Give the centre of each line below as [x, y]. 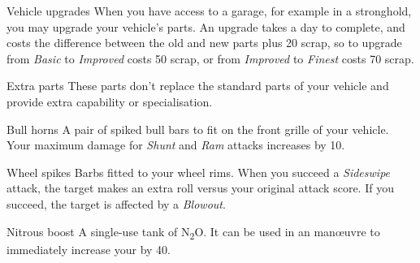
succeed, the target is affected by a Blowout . [116, 203]
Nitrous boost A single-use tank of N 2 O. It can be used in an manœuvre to [193, 232]
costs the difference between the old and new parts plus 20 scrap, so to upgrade [204, 43]
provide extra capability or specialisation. [110, 101]
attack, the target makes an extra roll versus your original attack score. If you [200, 188]
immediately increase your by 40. [89, 249]
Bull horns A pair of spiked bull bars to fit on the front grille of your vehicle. [198, 129]
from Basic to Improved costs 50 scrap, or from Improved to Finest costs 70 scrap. [210, 58]
